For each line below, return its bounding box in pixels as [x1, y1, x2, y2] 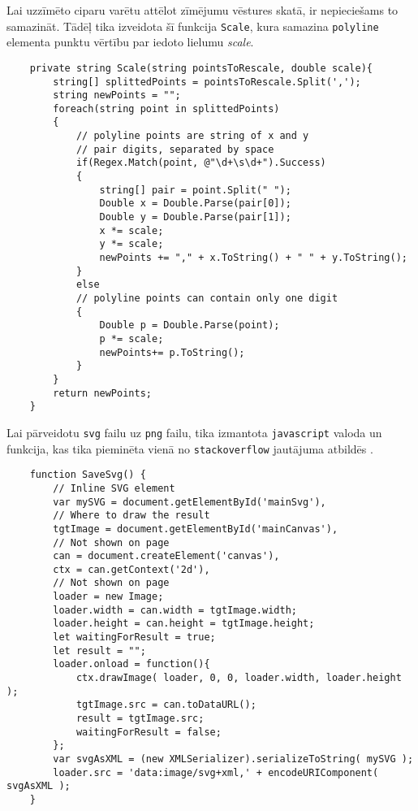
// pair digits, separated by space [75, 143, 274, 155]
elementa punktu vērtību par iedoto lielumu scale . [6, 33, 254, 50]
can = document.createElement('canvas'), [53, 550, 280, 562]
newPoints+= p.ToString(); [99, 346, 245, 358]
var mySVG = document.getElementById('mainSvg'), [53, 496, 326, 508]
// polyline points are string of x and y [75, 130, 309, 142]
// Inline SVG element [53, 482, 175, 494]
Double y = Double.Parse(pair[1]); [99, 211, 291, 223]
